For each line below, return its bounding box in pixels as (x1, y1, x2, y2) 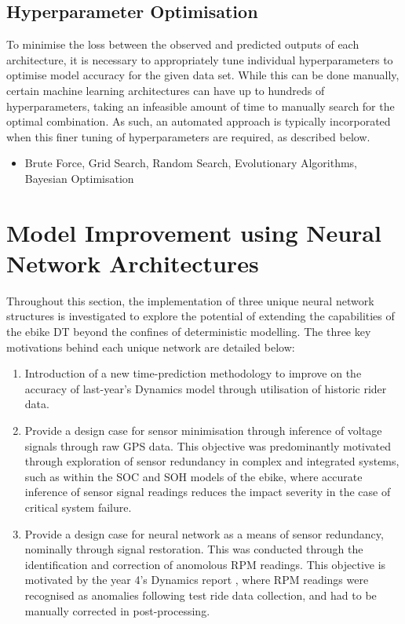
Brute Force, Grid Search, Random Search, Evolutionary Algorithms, (24, 155, 358, 171)
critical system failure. (24, 498, 132, 515)
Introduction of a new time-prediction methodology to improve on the (24, 365, 362, 381)
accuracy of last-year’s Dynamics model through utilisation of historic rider (24, 380, 387, 396)
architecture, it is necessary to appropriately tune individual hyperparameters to (6, 51, 393, 68)
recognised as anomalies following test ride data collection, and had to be (24, 586, 377, 603)
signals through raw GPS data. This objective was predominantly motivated (24, 437, 392, 454)
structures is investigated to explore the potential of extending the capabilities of (6, 308, 395, 324)
